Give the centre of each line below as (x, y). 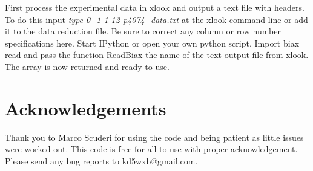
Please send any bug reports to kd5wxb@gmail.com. (101, 160)
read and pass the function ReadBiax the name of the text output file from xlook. (157, 55)
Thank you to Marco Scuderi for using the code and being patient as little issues (154, 137)
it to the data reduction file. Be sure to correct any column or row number (143, 31)
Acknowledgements (86, 108)
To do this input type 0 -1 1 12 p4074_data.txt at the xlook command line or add (156, 19)
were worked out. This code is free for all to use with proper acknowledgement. (151, 149)
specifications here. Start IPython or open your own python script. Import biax (152, 43)
